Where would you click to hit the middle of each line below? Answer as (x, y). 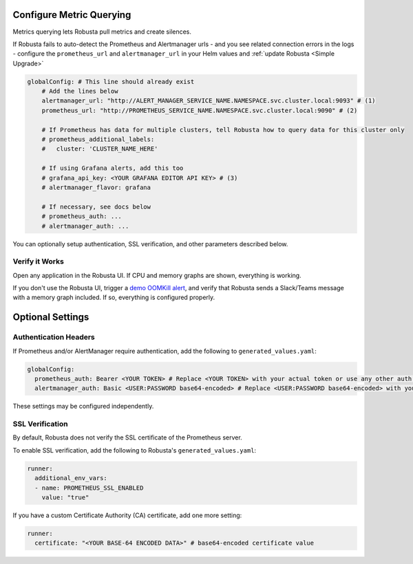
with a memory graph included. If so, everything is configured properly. (114, 297)
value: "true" (65, 498)
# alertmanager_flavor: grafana (96, 187)
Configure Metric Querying (72, 15)
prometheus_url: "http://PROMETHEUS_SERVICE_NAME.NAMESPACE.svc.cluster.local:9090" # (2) (200, 110)
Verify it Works (39, 261)
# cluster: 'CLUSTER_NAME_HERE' (100, 149)
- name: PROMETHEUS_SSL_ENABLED (89, 488)
